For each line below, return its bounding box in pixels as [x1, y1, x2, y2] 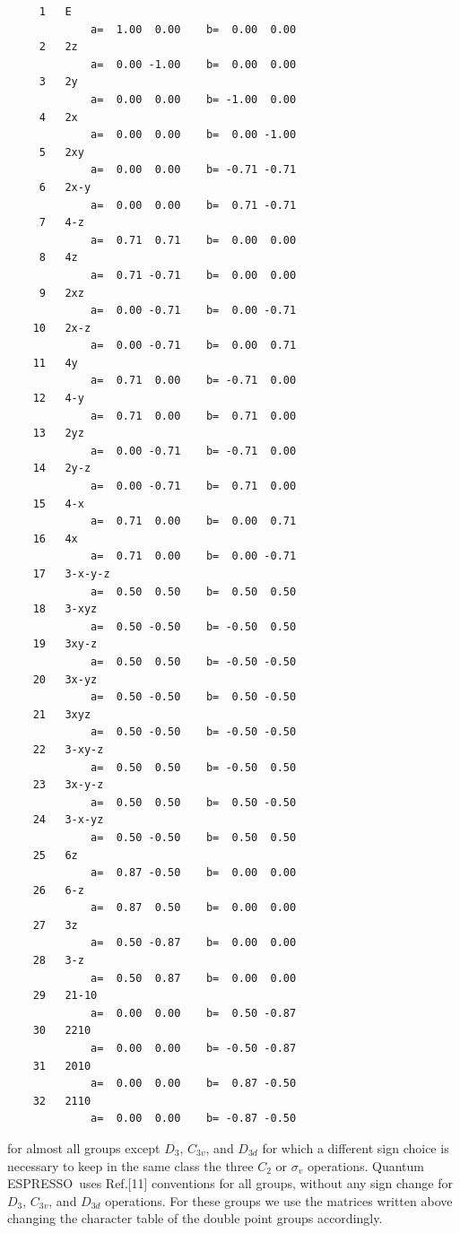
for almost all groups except [7, 1139, 161, 1157]
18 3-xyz [32, 603, 98, 616]
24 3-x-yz [32, 813, 104, 827]
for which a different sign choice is [262, 1139, 449, 1157]
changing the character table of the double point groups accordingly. [7, 1209, 383, 1228]
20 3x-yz [32, 673, 98, 686]
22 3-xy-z [32, 742, 104, 756]
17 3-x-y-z [32, 568, 110, 580]
